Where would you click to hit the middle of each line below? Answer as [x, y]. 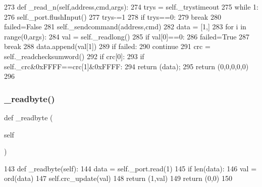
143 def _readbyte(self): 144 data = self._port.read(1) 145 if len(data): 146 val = [130, 168]
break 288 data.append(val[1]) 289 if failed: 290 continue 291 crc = [107, 46]
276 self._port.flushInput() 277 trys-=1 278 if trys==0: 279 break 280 [113, 16]
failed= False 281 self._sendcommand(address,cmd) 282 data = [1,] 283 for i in [125, 27]
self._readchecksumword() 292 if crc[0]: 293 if [74, 56]
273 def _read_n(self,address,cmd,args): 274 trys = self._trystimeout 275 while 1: [131, 7]
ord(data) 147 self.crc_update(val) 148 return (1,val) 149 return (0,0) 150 [118, 178]
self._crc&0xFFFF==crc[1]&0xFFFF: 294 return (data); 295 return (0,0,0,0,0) [126, 66]
